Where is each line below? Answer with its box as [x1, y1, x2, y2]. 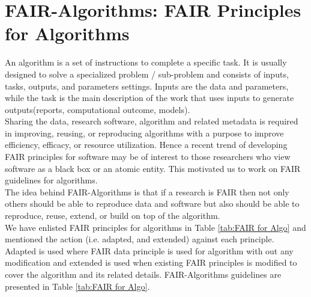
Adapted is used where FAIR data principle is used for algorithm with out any [5, 244, 294, 257]
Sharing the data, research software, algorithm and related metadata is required [5, 115, 298, 127]
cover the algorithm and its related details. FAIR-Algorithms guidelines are [5, 268, 282, 280]
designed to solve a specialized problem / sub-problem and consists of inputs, [5, 67, 289, 80]
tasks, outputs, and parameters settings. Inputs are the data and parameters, [5, 79, 289, 92]
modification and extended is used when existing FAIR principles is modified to [5, 256, 297, 269]
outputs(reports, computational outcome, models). [5, 103, 190, 115]
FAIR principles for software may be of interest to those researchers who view [5, 150, 291, 163]
